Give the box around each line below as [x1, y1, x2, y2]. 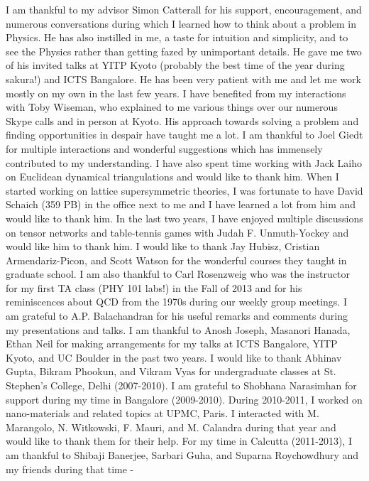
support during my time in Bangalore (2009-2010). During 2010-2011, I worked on [6, 391, 363, 406]
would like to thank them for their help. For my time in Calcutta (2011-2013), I [6, 433, 352, 448]
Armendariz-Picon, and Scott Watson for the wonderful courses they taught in [6, 252, 347, 267]
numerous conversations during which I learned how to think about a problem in [6, 16, 356, 31]
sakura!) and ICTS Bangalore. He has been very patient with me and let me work [6, 71, 361, 86]
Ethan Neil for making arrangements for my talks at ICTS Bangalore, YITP [6, 336, 338, 351]
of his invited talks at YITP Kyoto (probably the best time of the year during [6, 58, 345, 72]
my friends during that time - [6, 461, 134, 476]
